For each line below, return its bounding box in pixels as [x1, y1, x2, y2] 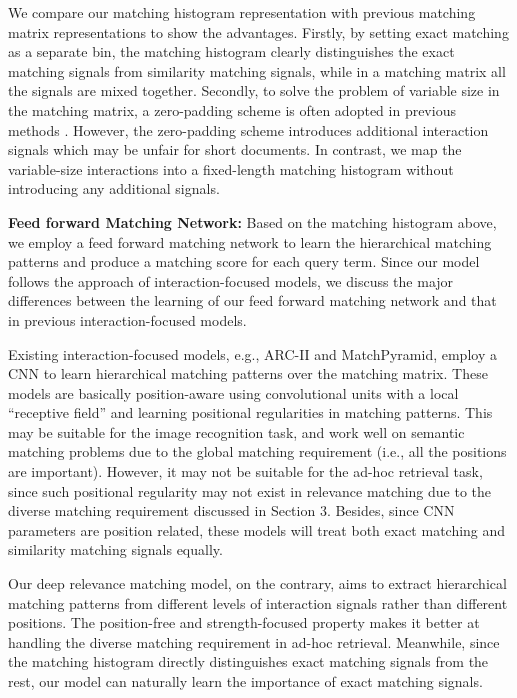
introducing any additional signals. [8, 178, 220, 199]
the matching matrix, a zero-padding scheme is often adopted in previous [8, 99, 456, 120]
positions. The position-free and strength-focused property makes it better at [8, 612, 480, 633]
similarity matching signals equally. [8, 539, 223, 560]
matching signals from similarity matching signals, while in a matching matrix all [8, 60, 506, 81]
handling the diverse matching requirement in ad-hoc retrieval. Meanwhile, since [8, 631, 500, 652]
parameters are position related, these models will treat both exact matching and [8, 519, 506, 540]
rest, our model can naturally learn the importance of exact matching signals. [8, 671, 483, 691]
